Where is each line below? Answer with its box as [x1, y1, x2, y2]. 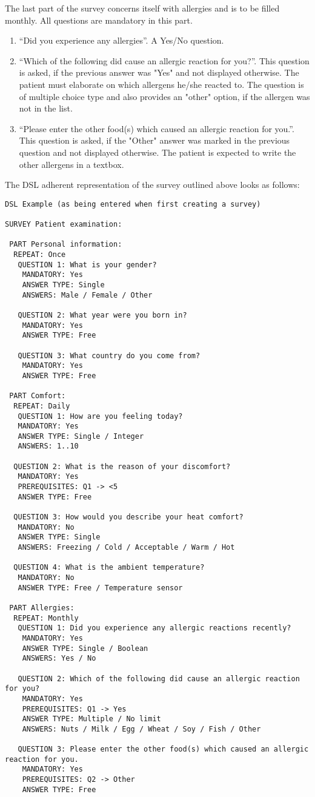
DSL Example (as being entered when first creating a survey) [5, 199, 261, 208]
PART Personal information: [9, 240, 122, 249]
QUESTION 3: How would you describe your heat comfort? [13, 513, 244, 522]
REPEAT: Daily [13, 401, 70, 410]
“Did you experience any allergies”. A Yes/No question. [19, 34, 224, 47]
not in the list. [19, 102, 73, 115]
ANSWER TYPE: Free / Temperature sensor [18, 583, 183, 592]
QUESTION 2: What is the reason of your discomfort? [13, 462, 231, 471]
